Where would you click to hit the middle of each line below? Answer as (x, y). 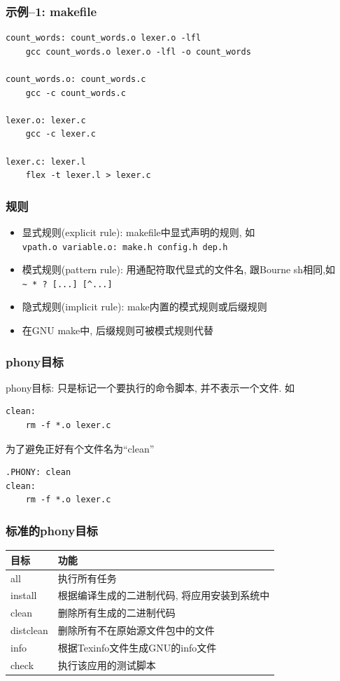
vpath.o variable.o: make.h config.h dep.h (125, 247)
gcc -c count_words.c (76, 93)
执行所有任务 (87, 578)
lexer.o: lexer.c (46, 120)
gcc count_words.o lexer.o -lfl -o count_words (138, 51)
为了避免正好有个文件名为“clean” (80, 448)
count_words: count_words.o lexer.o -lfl (104, 38)
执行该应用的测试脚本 (107, 665)
